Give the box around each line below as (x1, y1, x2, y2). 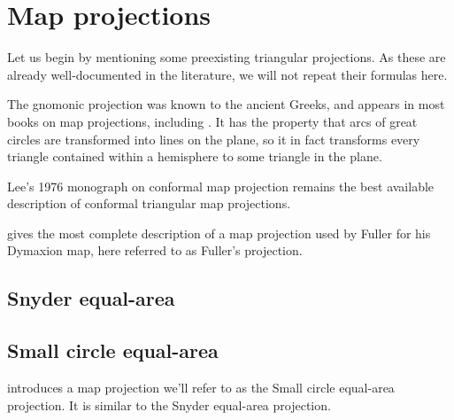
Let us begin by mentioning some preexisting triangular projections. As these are (7, 48, 446, 66)
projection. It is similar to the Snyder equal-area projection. (7, 395, 331, 414)
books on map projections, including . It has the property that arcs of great (7, 112, 418, 130)
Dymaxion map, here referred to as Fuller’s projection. (7, 241, 303, 260)
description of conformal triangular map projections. (7, 194, 291, 213)
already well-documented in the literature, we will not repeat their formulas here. (7, 65, 448, 83)
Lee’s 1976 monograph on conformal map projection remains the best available (7, 176, 435, 195)
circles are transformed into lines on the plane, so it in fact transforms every (7, 129, 420, 148)
